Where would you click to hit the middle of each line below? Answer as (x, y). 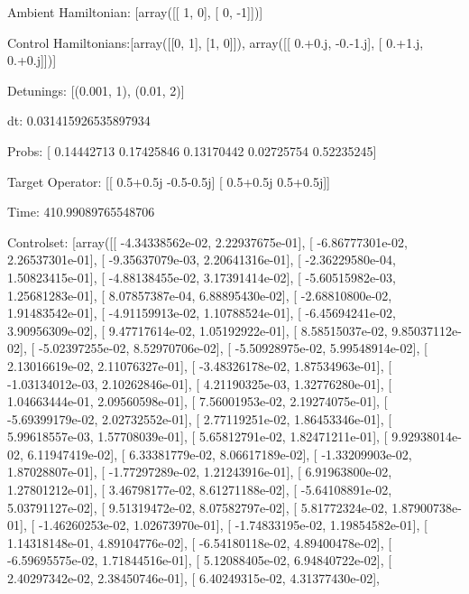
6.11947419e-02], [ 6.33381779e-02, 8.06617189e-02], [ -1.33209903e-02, (220, 454)
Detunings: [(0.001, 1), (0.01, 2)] (96, 90)
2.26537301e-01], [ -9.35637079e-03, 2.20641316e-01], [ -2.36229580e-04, (202, 260)
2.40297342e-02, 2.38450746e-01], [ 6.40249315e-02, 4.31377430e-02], (193, 578)
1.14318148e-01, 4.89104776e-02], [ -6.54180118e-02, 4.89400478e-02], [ (200, 542)
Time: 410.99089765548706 (81, 212)
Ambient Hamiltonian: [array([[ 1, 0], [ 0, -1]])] (135, 12)
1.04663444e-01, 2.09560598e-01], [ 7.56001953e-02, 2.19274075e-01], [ (198, 401)
